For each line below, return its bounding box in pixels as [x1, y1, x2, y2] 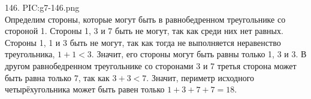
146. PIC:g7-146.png [5, 1, 80, 13]
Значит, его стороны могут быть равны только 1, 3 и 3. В [96, 48, 307, 60]
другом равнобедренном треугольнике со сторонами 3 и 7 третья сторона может [5, 59, 297, 72]
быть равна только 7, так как [5, 71, 110, 83]
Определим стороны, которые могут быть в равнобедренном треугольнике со [5, 13, 286, 25]
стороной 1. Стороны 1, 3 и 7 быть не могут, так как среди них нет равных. [5, 24, 283, 37]
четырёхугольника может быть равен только [5, 83, 165, 95]
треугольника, [5, 48, 55, 60]
